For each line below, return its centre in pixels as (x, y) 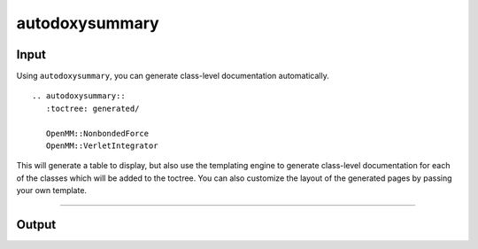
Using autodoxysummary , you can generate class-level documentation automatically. (173, 76)
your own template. (52, 191)
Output (36, 225)
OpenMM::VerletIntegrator (102, 146)
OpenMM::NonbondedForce (97, 133)
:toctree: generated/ (93, 108)
